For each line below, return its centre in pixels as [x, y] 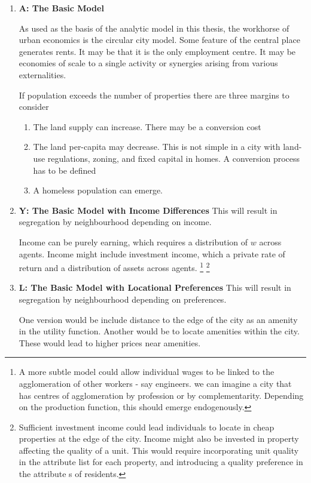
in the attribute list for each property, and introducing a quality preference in [161, 462]
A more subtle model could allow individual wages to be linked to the [147, 372]
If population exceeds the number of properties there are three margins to [154, 95]
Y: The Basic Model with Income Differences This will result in [148, 210]
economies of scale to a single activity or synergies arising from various [148, 63]
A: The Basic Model [61, 8]
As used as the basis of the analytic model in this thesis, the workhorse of [154, 28]
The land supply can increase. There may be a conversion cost [147, 126]
